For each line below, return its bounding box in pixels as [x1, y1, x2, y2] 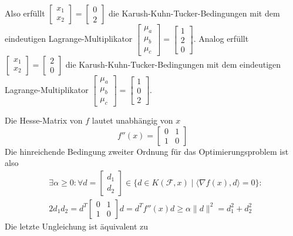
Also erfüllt [5, 7, 45, 19]
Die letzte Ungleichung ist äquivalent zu [5, 220, 149, 232]
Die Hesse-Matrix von [5, 114, 83, 126]
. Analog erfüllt [193, 32, 249, 45]
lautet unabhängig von [92, 114, 173, 126]
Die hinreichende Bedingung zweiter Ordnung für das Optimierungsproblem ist [5, 145, 289, 157]
